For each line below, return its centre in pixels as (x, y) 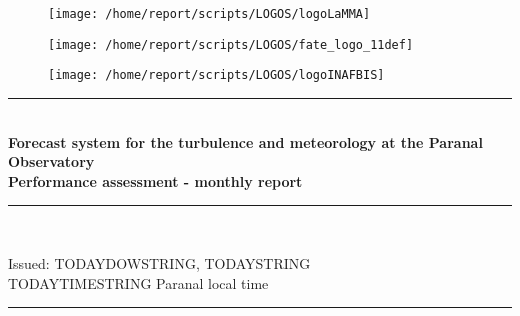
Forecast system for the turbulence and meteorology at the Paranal (245, 141)
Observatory (51, 161)
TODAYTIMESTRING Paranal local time (138, 282)
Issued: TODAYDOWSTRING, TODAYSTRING (159, 262)
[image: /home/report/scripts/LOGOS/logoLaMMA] (209, 14)
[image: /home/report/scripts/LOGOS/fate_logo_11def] (231, 44)
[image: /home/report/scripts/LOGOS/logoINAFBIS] (216, 75)
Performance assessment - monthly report (155, 180)
